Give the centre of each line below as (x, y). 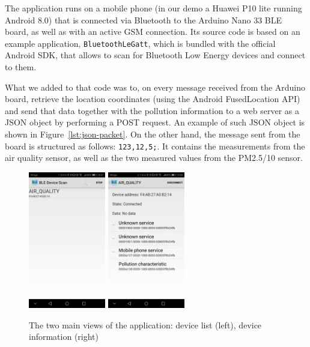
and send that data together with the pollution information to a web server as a (152, 110)
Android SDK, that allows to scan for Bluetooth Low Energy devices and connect (155, 55)
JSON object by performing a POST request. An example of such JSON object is (155, 122)
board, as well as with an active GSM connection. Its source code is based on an (153, 32)
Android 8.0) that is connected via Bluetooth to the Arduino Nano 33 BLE (144, 20)
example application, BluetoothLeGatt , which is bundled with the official (140, 43)
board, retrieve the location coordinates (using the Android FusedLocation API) (153, 99)
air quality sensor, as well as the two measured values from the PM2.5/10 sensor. (154, 158)
